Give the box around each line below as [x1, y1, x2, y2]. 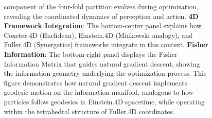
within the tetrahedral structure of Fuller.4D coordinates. [4, 106, 175, 116]
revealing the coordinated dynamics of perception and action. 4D [4, 11, 199, 21]
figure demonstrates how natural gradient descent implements [4, 77, 187, 87]
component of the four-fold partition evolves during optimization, [4, 1, 198, 11]
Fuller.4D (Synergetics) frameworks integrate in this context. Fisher [4, 39, 209, 50]
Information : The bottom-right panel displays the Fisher [4, 49, 177, 59]
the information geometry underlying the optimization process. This [4, 68, 207, 78]
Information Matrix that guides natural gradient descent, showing [4, 58, 200, 68]
